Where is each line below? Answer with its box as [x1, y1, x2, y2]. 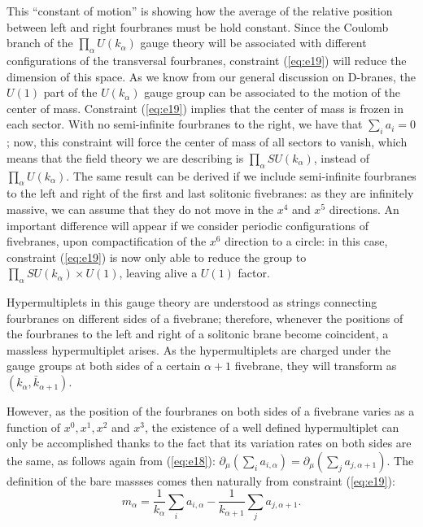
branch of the [7, 34, 73, 51]
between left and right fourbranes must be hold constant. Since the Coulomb [7, 18, 389, 35]
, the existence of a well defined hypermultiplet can [145, 418, 399, 435]
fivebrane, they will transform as [234, 357, 397, 374]
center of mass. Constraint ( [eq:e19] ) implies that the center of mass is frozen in [7, 99, 403, 116]
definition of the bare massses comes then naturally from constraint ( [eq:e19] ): [7, 472, 395, 489]
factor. [238, 264, 270, 281]
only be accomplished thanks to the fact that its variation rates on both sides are [7, 434, 412, 451]
